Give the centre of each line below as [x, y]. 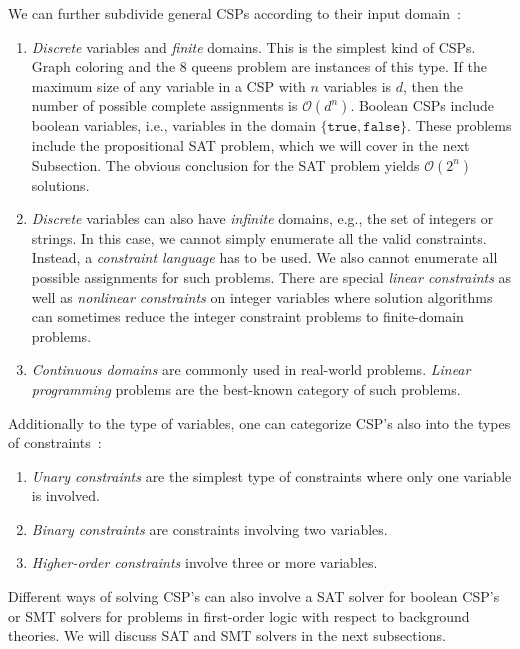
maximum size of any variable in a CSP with [168, 85]
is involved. [65, 495]
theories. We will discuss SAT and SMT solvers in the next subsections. [227, 635]
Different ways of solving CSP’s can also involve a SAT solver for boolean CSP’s [254, 596]
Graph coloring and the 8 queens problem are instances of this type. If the [259, 66]
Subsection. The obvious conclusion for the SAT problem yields [225, 164]
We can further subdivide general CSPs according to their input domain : [234, 13]
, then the [433, 85]
